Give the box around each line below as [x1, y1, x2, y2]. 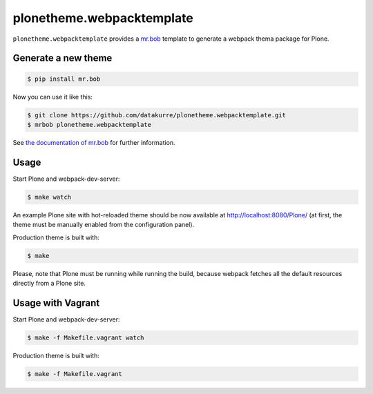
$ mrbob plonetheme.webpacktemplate [27, 121, 152, 128]
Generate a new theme [12, 52, 113, 64]
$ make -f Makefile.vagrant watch [27, 333, 144, 342]
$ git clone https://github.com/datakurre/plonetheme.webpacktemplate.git [27, 111, 287, 119]
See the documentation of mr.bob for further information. [12, 138, 175, 146]
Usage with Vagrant [12, 297, 100, 308]
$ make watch [27, 193, 72, 201]
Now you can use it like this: [12, 92, 93, 101]
